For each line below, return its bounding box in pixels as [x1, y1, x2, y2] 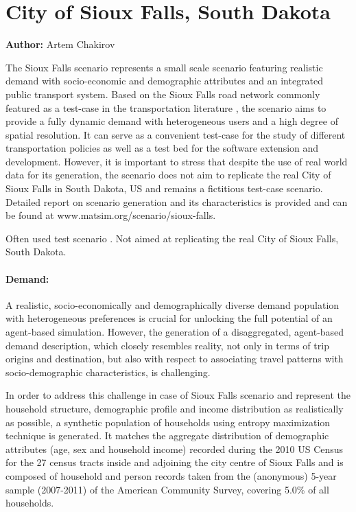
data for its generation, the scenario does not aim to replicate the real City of [5, 167, 331, 182]
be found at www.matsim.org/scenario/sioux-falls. [5, 208, 216, 222]
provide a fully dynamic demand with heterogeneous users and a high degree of [5, 114, 338, 128]
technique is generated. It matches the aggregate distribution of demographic [5, 428, 329, 443]
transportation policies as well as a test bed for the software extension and [5, 141, 319, 155]
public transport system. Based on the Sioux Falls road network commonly [5, 86, 320, 101]
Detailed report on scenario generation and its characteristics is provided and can [5, 194, 348, 209]
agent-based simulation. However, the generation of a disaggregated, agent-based [5, 325, 344, 339]
